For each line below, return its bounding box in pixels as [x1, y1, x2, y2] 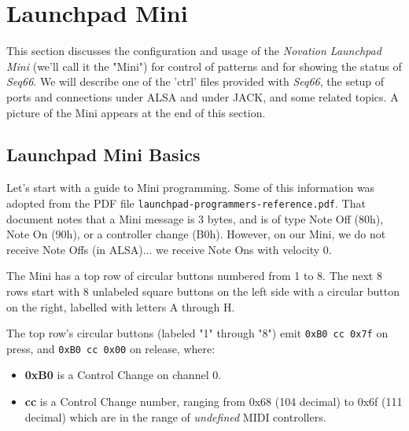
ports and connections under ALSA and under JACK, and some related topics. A [6, 88, 399, 105]
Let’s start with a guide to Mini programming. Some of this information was [6, 179, 375, 196]
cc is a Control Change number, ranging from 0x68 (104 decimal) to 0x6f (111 [24, 393, 403, 410]
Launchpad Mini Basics [6, 142, 201, 167]
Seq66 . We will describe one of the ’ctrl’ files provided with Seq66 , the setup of [6, 73, 385, 90]
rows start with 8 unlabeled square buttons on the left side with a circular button [6, 282, 400, 299]
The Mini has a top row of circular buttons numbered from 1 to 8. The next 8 [6, 267, 382, 284]
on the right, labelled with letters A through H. [6, 298, 235, 315]
